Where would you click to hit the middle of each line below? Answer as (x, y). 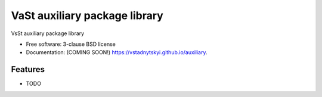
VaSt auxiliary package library (87, 15)
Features (28, 69)
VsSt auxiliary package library (48, 33)
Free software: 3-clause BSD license (71, 44)
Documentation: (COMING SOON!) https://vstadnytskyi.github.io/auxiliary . (117, 52)
